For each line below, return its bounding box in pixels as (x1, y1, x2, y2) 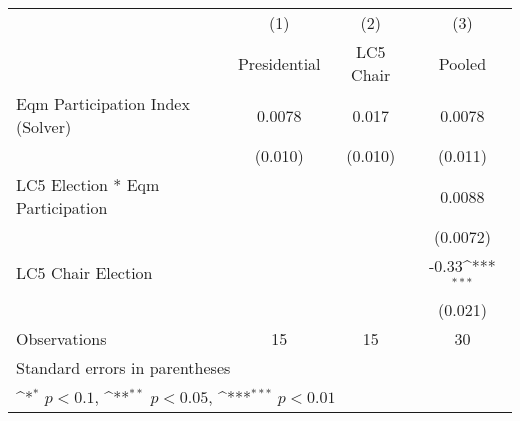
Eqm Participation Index (16, 92, 190, 115)
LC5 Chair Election (16, 261, 153, 285)
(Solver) (16, 115, 72, 138)
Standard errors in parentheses (16, 355, 231, 379)
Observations (16, 326, 107, 350)
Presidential (237, 51, 321, 75)
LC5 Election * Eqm (16, 173, 160, 196)
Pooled (438, 51, 487, 75)
